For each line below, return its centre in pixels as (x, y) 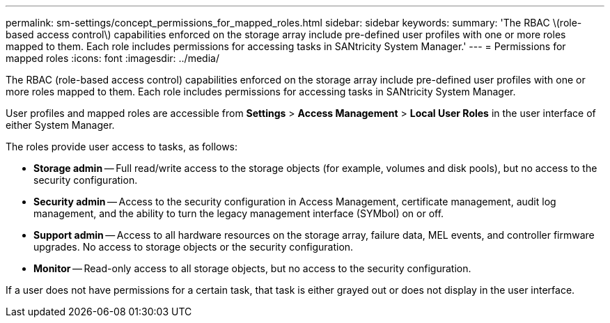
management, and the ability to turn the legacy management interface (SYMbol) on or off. (239, 213)
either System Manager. (60, 125)
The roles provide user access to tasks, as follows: (122, 147)
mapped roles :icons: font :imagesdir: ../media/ (112, 58)
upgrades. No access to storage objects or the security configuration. (194, 247)
